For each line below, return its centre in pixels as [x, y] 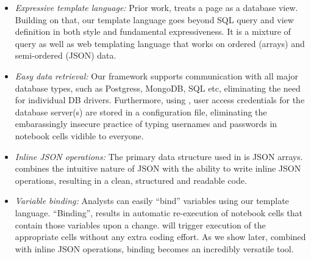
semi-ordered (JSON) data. [66, 55]
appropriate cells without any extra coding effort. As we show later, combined [160, 237]
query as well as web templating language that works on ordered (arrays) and [160, 43]
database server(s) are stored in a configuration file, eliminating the [141, 111]
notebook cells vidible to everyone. [79, 135]
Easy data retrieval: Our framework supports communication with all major [157, 75]
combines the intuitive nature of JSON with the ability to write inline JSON [158, 168]
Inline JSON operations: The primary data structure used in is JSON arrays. [159, 156]
